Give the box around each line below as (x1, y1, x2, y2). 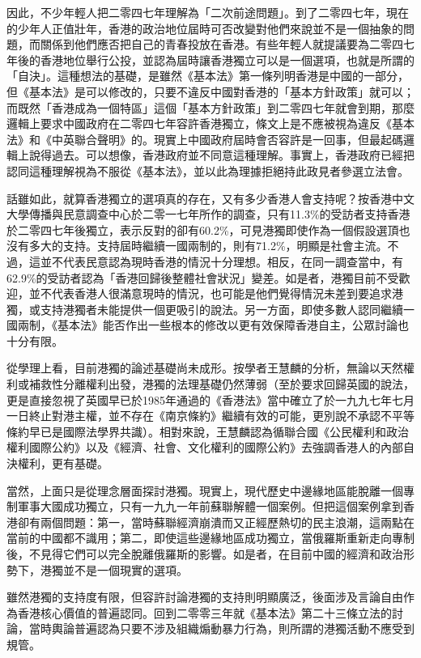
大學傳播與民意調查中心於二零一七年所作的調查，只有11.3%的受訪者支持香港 (6, 206, 410, 223)
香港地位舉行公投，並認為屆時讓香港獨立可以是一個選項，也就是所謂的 (40, 51, 415, 68)
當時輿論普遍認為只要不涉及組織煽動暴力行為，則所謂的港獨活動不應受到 (28, 620, 415, 637)
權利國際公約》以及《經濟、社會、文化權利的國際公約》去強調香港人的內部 (6, 439, 403, 456)
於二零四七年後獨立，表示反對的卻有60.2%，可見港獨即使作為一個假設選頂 (6, 221, 399, 238)
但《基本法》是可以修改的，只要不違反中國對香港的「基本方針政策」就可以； (6, 83, 415, 100)
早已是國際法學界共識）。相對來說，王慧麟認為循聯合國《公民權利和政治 (28, 422, 409, 439)
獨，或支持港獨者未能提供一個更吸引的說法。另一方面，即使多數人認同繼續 (6, 300, 403, 317)
